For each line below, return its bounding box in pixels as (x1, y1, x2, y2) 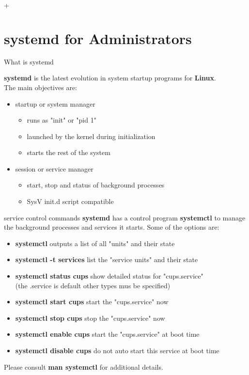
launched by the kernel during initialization (27, 131, 156, 141)
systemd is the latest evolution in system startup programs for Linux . (4, 73, 216, 83)
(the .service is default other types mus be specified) (15, 280, 171, 290)
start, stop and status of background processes (27, 180, 165, 190)
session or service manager (15, 163, 93, 173)
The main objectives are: (4, 82, 77, 92)
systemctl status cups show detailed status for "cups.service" (15, 271, 203, 281)
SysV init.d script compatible (27, 196, 114, 206)
